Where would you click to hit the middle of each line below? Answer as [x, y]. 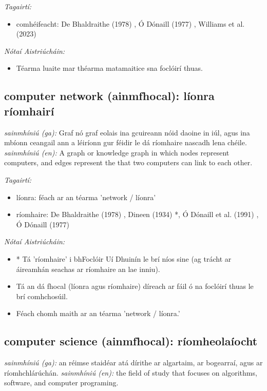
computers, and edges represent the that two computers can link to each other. [128, 162]
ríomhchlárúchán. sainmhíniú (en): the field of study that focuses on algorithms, [131, 372]
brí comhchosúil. [42, 296]
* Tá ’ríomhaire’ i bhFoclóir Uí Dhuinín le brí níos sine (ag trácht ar [124, 258]
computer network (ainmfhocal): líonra [109, 96]
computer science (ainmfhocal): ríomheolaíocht [131, 341]
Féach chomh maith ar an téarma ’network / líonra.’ [98, 313]
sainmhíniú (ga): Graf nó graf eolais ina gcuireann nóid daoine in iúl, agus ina [127, 132]
